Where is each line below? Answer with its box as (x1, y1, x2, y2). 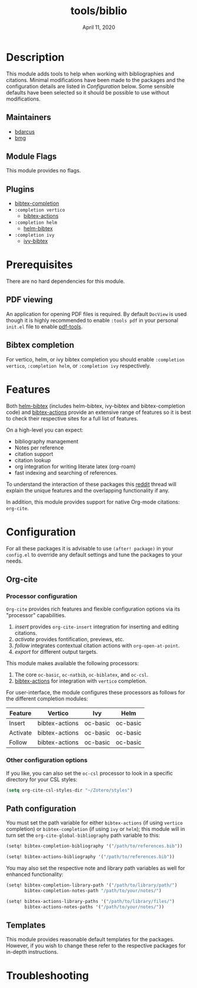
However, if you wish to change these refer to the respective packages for (6, 942, 186, 949)
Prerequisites (6, 258, 74, 272)
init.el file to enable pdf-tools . (6, 323, 83, 330)
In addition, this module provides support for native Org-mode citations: (6, 498, 181, 506)
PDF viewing (6, 295, 53, 305)
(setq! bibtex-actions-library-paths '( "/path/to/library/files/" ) (6, 898, 175, 904)
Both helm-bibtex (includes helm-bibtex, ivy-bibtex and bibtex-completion (6, 402, 185, 409)
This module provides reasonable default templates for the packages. (6, 936, 175, 943)
